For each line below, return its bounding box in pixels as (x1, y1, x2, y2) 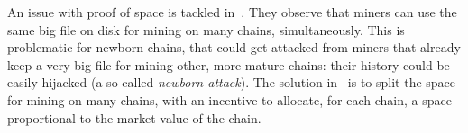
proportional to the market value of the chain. (7, 108, 262, 127)
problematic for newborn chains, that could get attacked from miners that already (7, 38, 461, 57)
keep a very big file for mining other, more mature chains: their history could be (7, 55, 450, 74)
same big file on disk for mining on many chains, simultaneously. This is (7, 20, 405, 39)
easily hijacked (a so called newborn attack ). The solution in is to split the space (7, 73, 456, 92)
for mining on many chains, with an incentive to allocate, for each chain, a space (7, 90, 452, 109)
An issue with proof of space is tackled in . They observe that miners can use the (7, 3, 457, 21)
